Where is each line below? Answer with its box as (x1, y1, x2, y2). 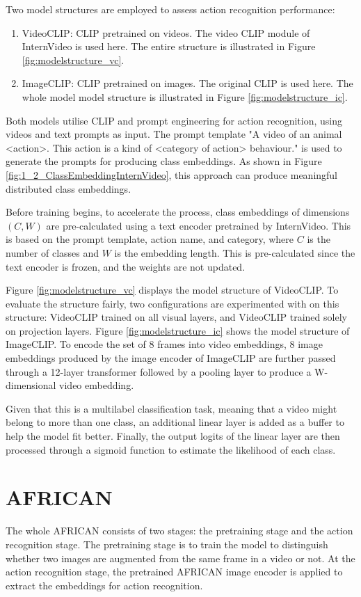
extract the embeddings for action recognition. (6, 578, 203, 592)
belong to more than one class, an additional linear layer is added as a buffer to (6, 415, 344, 429)
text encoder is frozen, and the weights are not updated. (6, 259, 246, 273)
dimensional (6, 378, 56, 392)
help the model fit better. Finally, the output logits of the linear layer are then (6, 429, 340, 443)
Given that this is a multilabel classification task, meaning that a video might (6, 401, 337, 415)
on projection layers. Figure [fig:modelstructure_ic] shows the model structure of (6, 323, 350, 337)
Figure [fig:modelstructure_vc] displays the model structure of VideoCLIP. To (6, 282, 339, 297)
